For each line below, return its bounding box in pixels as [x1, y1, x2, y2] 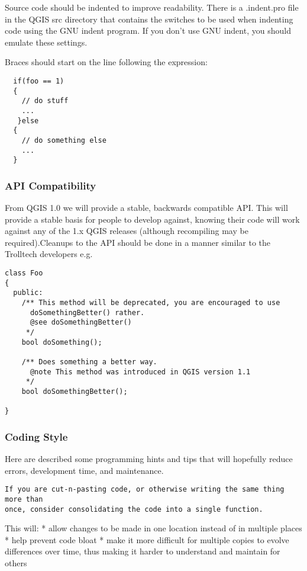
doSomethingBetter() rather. [30, 308, 145, 317]
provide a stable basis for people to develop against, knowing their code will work [5, 213, 300, 225]
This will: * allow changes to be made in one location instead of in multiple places [5, 522, 302, 534]
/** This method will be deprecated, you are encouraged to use [21, 299, 280, 307]
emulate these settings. [5, 36, 88, 48]
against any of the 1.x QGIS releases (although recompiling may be [5, 224, 248, 237]
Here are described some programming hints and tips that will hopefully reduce [5, 453, 293, 465]
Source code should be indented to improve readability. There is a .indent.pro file [5, 1, 299, 13]
